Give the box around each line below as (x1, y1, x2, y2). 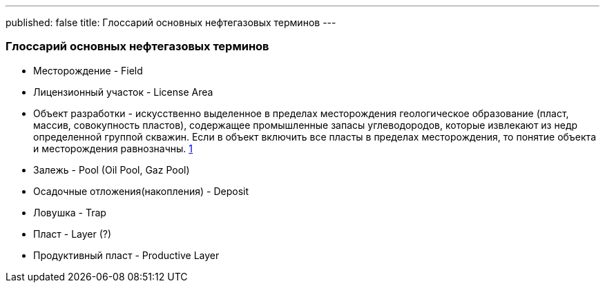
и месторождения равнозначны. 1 (33, 142, 193, 154)
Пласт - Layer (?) (33, 227, 112, 240)
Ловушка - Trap (33, 206, 106, 218)
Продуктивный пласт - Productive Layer (33, 249, 220, 261)
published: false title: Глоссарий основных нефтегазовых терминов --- (6, 17, 336, 28)
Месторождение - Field (33, 64, 143, 76)
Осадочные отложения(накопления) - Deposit (33, 185, 249, 197)
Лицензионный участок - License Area (33, 85, 213, 98)
